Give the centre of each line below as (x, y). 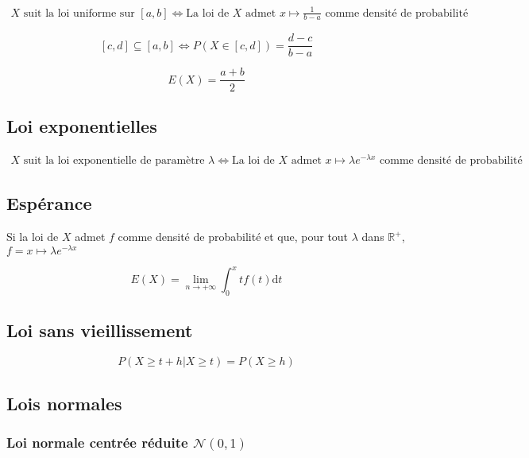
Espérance (49, 203)
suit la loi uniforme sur (79, 13)
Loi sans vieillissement (100, 330)
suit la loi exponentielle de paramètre (114, 160)
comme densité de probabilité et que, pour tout (233, 237)
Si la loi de (33, 237)
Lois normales (64, 403)
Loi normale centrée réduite (97, 442)
